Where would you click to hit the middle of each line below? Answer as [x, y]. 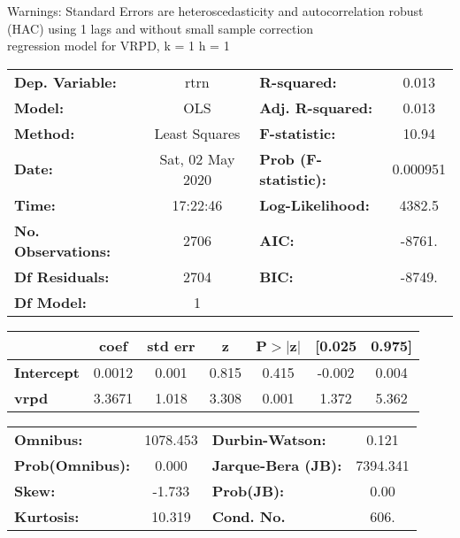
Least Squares [197, 133]
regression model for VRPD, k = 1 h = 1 [119, 46]
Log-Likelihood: [314, 204]
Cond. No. [249, 516]
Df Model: [50, 302]
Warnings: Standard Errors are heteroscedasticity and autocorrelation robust [215, 11]
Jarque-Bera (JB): [277, 465]
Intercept [47, 372]
